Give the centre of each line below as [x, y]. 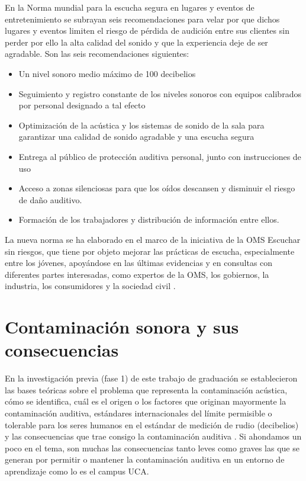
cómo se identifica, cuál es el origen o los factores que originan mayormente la [146, 401]
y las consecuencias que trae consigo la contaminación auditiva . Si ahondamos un [153, 436]
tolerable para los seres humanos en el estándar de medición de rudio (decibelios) [152, 424]
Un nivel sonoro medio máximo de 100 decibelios [107, 73]
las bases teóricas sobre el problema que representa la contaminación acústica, [146, 389]
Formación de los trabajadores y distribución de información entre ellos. [149, 219]
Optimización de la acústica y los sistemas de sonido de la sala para [141, 125]
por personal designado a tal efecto [82, 105]
